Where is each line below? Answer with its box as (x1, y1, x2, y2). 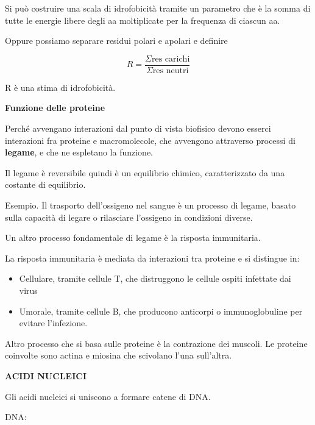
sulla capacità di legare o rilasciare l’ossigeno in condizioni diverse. (5, 210, 253, 223)
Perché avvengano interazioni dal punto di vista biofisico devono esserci (5, 122, 271, 135)
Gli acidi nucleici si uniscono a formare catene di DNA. (5, 390, 211, 402)
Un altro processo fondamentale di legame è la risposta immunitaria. (5, 231, 261, 244)
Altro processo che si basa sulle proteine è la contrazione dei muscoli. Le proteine (5, 337, 308, 349)
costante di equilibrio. (5, 178, 86, 191)
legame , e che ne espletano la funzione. (5, 146, 154, 159)
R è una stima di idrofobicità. (5, 80, 116, 93)
